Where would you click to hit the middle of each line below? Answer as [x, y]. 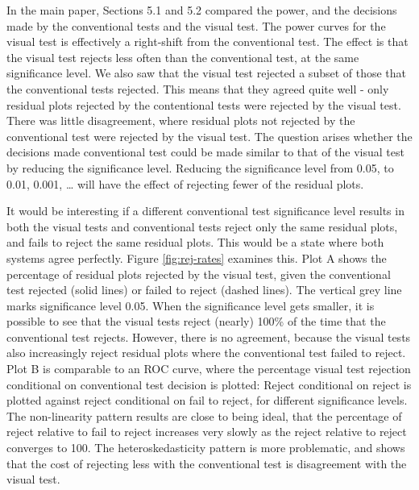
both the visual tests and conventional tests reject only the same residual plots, [202, 226]
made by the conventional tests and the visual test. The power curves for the [196, 25]
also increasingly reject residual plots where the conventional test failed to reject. [206, 353]
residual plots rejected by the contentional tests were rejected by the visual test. [204, 104]
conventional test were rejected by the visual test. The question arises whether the [209, 136]
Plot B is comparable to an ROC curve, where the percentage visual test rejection [209, 369]
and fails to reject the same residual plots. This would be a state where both [195, 242]
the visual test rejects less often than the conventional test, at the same [183, 57]
